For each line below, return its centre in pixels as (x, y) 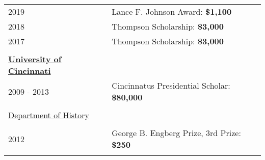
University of (35, 59)
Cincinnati (30, 71)
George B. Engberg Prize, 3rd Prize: (176, 133)
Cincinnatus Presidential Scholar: (171, 85)
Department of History (49, 115)
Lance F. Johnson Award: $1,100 (172, 11)
